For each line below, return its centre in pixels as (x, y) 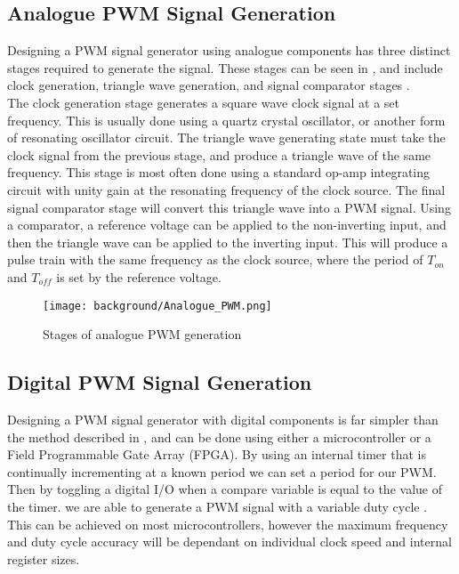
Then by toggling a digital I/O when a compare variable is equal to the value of (225, 489)
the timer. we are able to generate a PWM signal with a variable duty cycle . (217, 506)
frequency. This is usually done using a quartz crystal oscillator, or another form (226, 120)
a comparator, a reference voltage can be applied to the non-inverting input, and (227, 225)
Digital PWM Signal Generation (160, 382)
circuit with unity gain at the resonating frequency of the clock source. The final (226, 189)
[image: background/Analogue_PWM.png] (157, 306)
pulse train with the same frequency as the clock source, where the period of (215, 259)
